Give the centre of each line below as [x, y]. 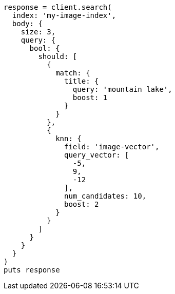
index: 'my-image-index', [64, 15]
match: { [73, 73]
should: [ [58, 56]
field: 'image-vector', [112, 147]
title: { [82, 81]
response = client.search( [58, 7]
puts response [32, 270]
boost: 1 [90, 97]
